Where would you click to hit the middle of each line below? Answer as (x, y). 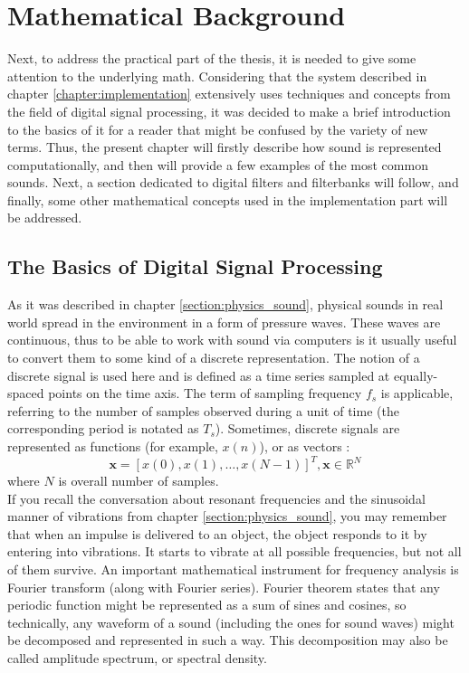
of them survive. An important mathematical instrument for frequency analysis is (233, 569)
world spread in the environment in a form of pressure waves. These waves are (224, 322)
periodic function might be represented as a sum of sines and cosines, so (207, 605)
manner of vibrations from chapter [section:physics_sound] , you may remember (227, 516)
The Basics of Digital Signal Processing (195, 266)
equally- (416, 375)
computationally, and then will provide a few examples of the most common (218, 164)
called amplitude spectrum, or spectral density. (137, 658)
